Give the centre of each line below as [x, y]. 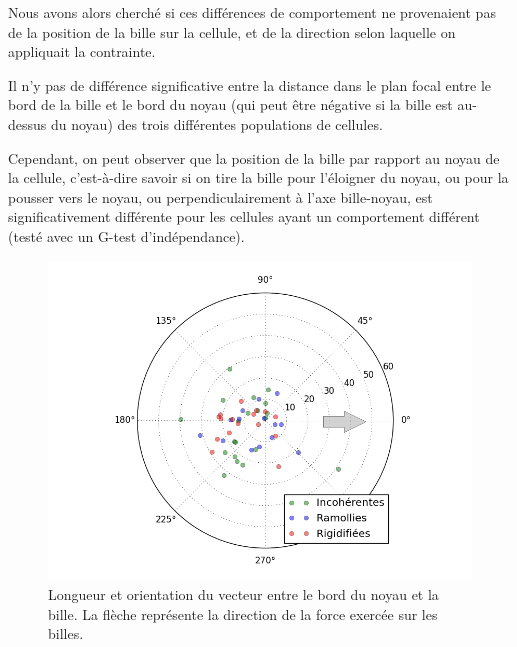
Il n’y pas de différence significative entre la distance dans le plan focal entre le [249, 84]
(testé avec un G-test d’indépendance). [126, 235]
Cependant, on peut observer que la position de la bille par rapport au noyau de [254, 157]
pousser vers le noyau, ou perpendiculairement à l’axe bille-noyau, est [220, 196]
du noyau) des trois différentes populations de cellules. [216, 123]
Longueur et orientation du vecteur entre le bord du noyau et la [243, 594]
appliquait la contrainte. [82, 51]
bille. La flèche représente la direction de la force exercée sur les [243, 613]
